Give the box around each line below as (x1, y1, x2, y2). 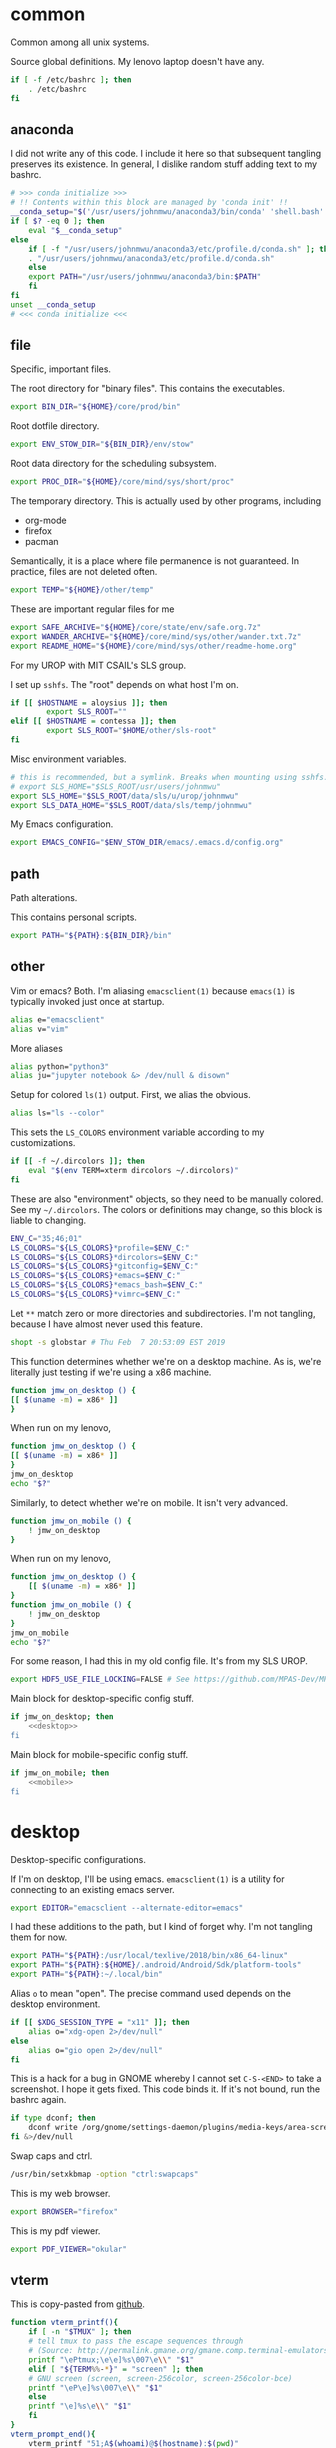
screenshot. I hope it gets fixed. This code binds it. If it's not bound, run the (10, 2083, 321, 2095)
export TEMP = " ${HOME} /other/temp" (10, 585, 155, 595)
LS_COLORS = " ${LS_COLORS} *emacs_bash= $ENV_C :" (10, 1280, 203, 1290)
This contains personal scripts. (10, 911, 138, 923)
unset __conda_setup (10, 299, 97, 310)
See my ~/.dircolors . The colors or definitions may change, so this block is (10, 1203, 323, 1215)
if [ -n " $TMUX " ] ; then (28, 2327, 132, 2337)
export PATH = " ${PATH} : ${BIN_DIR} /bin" (10, 931, 172, 941)
